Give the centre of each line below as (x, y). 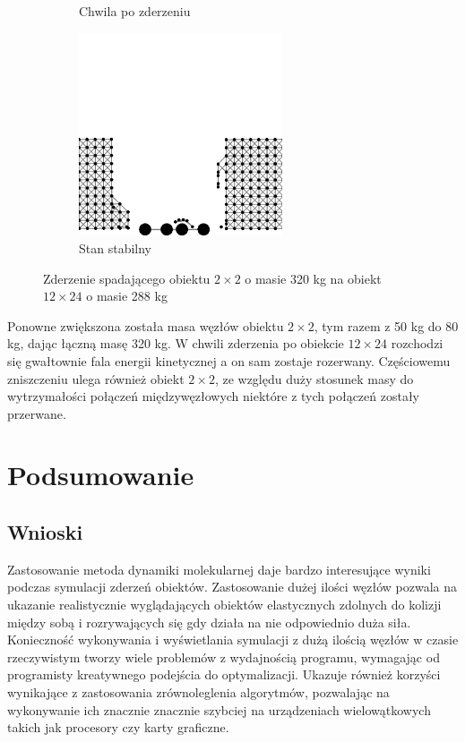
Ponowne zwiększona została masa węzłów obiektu (146, 325)
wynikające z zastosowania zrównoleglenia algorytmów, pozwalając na (198, 692)
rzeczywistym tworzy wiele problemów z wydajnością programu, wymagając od (224, 657)
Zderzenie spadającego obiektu (127, 278)
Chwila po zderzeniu (135, 11)
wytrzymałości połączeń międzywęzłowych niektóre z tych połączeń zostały (213, 396)
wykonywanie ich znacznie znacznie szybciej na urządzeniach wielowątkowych (219, 709)
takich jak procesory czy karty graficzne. (118, 727)
